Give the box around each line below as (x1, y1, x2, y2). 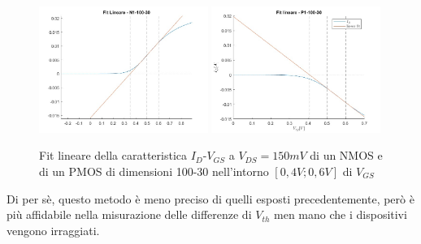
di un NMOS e (310, 147, 383, 164)
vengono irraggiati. (7, 221, 100, 238)
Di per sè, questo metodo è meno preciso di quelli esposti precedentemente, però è (7, 190, 414, 207)
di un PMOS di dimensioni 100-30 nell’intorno (39, 163, 269, 179)
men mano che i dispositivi (274, 206, 407, 223)
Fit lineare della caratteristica (39, 147, 187, 164)
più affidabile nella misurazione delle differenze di (7, 206, 252, 223)
